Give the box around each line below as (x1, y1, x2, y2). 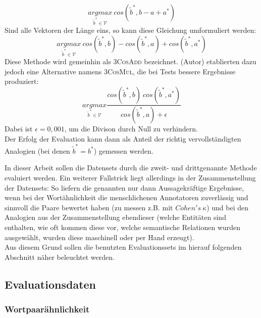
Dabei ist (5, 123, 33, 133)
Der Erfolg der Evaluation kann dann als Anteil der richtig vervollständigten (5, 133, 241, 144)
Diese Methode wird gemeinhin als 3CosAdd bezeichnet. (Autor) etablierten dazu (5, 56, 256, 67)
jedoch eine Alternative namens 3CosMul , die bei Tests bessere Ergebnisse (5, 66, 236, 76)
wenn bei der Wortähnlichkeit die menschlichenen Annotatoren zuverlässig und (5, 192, 248, 203)
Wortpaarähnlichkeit (5, 303, 90, 315)
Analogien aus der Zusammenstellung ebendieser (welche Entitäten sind (5, 212, 226, 222)
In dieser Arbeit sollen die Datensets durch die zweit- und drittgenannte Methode (5, 162, 257, 173)
